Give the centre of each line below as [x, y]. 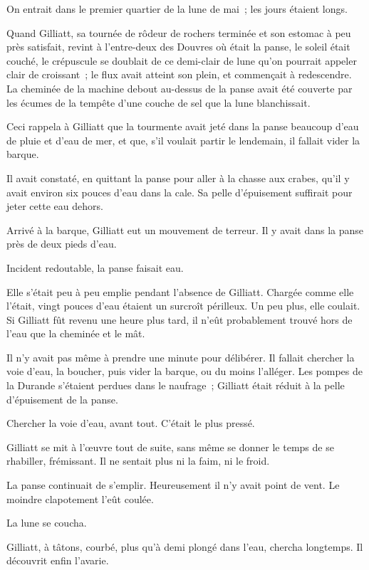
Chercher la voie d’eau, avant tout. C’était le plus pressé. [131, 423]
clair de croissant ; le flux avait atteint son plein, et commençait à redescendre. [179, 74]
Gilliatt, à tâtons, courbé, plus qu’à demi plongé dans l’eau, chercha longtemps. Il [185, 546]
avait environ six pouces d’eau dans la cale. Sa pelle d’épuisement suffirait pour [180, 192]
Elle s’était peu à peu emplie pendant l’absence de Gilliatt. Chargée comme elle [180, 291]
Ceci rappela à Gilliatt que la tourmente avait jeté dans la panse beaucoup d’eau [183, 126]
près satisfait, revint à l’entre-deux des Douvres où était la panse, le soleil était [178, 47]
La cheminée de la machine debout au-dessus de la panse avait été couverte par [180, 88]
